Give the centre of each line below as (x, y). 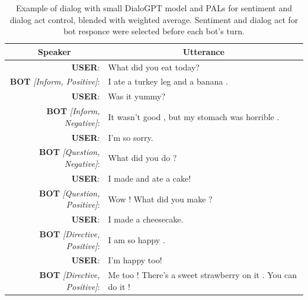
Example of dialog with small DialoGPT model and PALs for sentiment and (154, 8)
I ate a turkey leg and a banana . (168, 81)
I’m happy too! (135, 260)
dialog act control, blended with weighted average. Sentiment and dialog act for (154, 19)
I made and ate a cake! (150, 178)
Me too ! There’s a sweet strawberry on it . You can (203, 275)
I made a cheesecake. (146, 219)
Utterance (203, 51)
